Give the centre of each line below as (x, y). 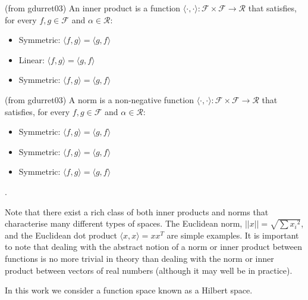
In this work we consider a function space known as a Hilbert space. (129, 290)
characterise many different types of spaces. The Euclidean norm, (124, 223)
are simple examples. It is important (233, 235)
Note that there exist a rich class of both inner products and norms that (137, 211)
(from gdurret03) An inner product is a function (93, 8)
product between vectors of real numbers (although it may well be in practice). (149, 270)
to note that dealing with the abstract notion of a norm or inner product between (154, 247)
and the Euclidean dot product (61, 235)
